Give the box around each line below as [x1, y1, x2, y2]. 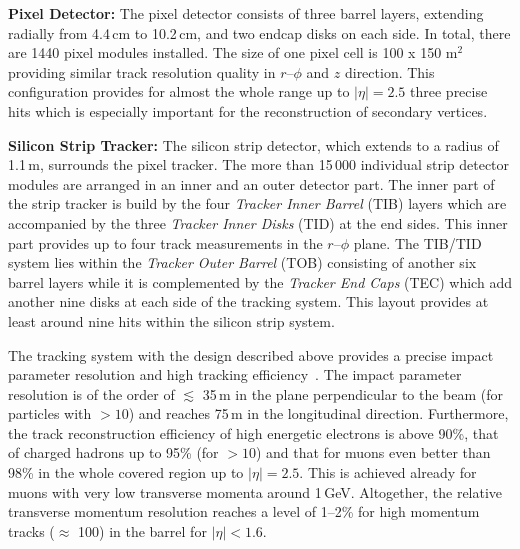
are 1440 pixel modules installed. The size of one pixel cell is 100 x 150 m [8, 42, 458, 63]
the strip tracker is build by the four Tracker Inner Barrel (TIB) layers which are [8, 193, 507, 214]
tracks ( [8, 520, 55, 541]
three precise [410, 81, 488, 102]
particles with [8, 403, 92, 424]
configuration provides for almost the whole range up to [8, 81, 350, 102]
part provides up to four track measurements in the [8, 232, 323, 253]
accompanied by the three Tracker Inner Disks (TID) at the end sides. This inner [8, 212, 508, 233]
